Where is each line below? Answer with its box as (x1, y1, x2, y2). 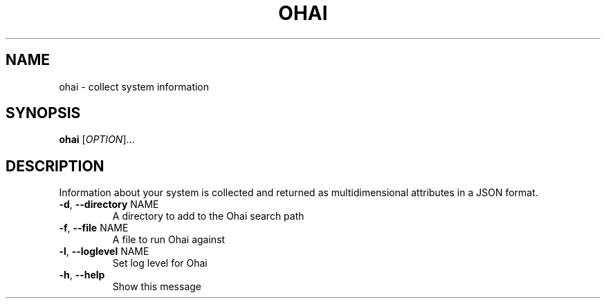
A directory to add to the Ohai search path (112, 210, 304, 222)
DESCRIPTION (6, 157, 104, 175)
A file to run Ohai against (112, 234, 226, 246)
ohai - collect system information (59, 80, 210, 93)
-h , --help (59, 269, 105, 281)
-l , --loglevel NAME (59, 245, 149, 258)
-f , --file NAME (59, 222, 129, 234)
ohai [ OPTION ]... (59, 133, 135, 146)
